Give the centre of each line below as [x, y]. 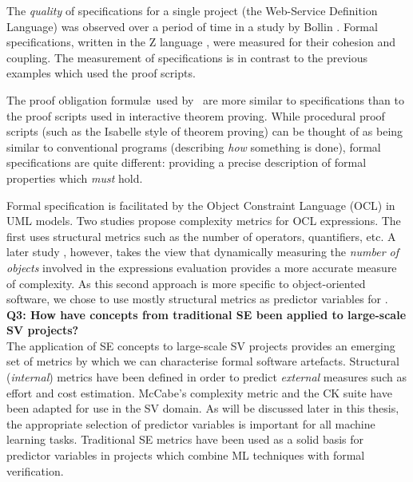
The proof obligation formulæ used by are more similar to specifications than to [205, 99]
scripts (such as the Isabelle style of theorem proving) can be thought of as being [205, 131]
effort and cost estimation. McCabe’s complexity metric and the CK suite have [199, 392]
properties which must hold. [75, 178]
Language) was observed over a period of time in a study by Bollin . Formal [192, 26]
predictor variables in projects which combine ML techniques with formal [186, 455]
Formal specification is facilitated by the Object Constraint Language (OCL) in [201, 205]
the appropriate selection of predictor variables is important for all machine [191, 423]
